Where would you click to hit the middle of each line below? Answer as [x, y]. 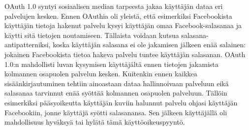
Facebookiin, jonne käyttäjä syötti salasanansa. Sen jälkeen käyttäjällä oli [116, 112]
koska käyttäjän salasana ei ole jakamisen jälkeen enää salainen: [149, 45]
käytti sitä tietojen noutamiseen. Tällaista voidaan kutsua [92, 35]
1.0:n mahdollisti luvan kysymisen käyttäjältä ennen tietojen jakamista [111, 64]
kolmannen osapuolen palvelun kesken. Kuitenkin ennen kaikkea [101, 74]
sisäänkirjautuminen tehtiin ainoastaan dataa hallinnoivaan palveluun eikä [117, 83]
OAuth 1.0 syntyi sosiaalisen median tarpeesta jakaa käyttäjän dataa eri [114, 6]
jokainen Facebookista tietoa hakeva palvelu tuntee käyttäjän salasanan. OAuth [125, 54]
